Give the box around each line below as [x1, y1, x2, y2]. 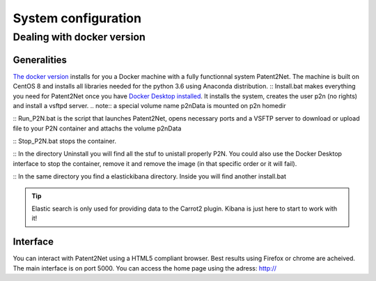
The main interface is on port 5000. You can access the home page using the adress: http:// [13, 264, 277, 272]
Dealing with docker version [13, 31, 146, 43]
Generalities [13, 54, 68, 66]
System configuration [13, 10, 142, 26]
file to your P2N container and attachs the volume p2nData [13, 124, 182, 132]
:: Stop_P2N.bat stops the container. [13, 137, 116, 146]
